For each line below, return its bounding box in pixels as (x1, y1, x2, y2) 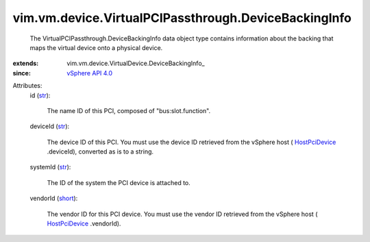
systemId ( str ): (29, 163, 71, 171)
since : (12, 69, 31, 77)
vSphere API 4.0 (66, 69, 113, 77)
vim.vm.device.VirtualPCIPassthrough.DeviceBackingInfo (12, 10, 352, 25)
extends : (12, 59, 39, 68)
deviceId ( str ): (29, 122, 70, 130)
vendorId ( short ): (29, 194, 78, 202)
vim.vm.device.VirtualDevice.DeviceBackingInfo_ (66, 59, 205, 68)
